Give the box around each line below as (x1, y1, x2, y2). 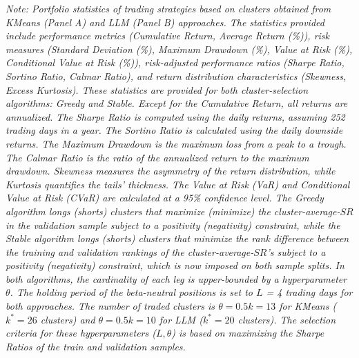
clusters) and (40, 312, 95, 326)
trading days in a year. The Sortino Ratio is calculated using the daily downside (6, 123, 343, 137)
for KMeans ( (279, 299, 337, 313)
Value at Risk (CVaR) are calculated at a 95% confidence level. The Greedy (6, 190, 324, 205)
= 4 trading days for (266, 285, 353, 299)
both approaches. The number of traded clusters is (6, 299, 215, 313)
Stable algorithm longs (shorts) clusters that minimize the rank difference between (6, 231, 349, 246)
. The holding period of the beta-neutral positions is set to (10, 285, 253, 299)
